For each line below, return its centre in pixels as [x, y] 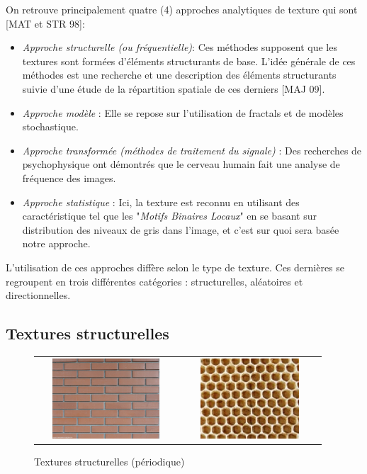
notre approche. [56, 243]
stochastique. [50, 126]
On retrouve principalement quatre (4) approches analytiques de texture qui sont [182, 9]
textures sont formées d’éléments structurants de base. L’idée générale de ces [189, 61]
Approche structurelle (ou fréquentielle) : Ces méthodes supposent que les [180, 47]
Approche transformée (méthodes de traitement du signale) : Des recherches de [192, 150]
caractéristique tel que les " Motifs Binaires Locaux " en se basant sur [169, 216]
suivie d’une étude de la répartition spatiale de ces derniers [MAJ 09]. [174, 88]
